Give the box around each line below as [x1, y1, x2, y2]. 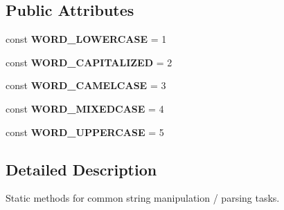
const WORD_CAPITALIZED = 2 [6, 55, 172, 69]
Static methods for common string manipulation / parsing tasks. [6, 191, 280, 205]
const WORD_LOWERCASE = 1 [6, 32, 167, 46]
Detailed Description [6, 158, 157, 180]
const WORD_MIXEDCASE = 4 [6, 101, 164, 115]
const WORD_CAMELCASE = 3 [6, 78, 166, 93]
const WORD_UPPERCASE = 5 [6, 124, 164, 139]
